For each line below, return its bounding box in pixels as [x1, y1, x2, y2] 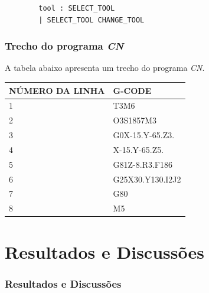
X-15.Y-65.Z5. [113, 143, 164, 155]
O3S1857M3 [113, 114, 157, 126]
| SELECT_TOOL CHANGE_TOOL [38, 15, 145, 24]
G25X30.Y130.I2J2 [113, 172, 181, 185]
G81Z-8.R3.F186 [113, 158, 172, 170]
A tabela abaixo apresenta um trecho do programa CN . [5, 61, 205, 74]
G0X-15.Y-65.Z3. [113, 129, 175, 141]
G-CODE [113, 84, 152, 96]
